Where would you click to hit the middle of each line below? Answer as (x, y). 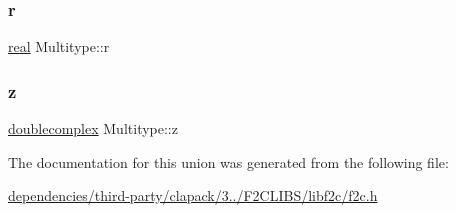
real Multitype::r (59, 46)
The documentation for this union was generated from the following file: (228, 161)
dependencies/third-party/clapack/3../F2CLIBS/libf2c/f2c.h (193, 195)
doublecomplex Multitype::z (93, 128)
